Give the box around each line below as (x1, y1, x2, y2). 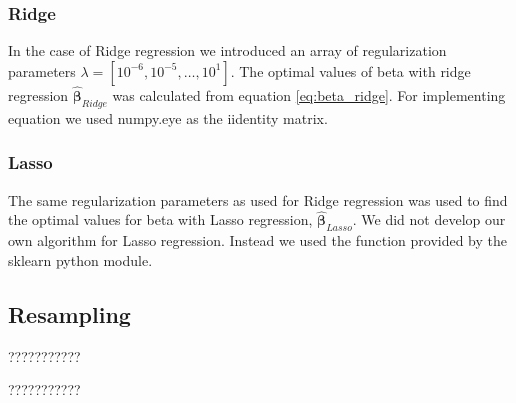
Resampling (8, 298, 131, 329)
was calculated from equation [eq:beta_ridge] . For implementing (112, 85, 506, 106)
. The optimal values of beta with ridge (230, 60, 471, 81)
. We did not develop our (352, 209, 506, 230)
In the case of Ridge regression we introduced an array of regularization (8, 40, 447, 61)
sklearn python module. (8, 249, 153, 270)
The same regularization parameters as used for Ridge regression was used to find (8, 189, 508, 210)
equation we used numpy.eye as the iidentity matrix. (8, 107, 328, 128)
